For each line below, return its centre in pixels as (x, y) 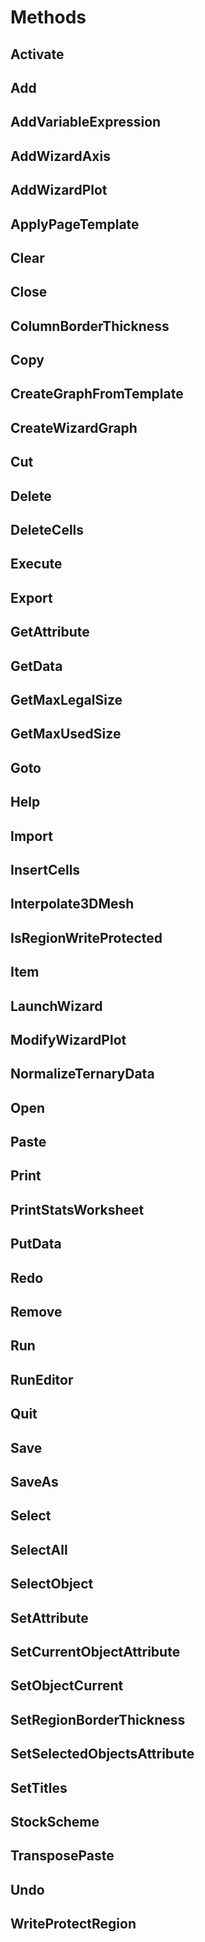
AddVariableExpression (86, 122)
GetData (36, 666)
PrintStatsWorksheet (77, 1209)
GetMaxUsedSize (66, 734)
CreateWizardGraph (74, 427)
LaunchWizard (56, 1006)
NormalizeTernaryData (82, 1074)
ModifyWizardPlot (68, 1039)
